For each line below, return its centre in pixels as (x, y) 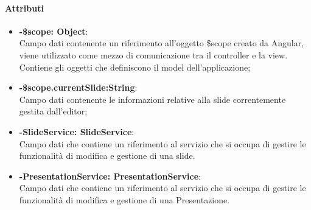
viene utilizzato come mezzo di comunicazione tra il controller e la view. (153, 54)
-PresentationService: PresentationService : (110, 176)
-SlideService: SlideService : (77, 131)
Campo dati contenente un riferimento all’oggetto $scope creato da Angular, (162, 43)
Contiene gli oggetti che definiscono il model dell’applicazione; (135, 67)
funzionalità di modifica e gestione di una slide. (107, 156)
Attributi (24, 8)
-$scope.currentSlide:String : (78, 87)
